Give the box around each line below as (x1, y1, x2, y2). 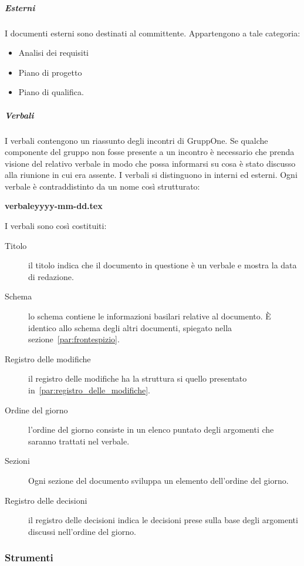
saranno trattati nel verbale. (28, 434, 130, 447)
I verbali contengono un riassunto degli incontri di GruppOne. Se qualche (5, 134, 268, 146)
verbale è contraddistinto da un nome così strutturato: (5, 180, 200, 192)
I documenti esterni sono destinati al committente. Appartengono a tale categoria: (5, 26, 300, 39)
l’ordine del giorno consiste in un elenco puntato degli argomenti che (28, 423, 274, 436)
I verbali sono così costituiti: (5, 220, 107, 232)
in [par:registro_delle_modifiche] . (28, 384, 150, 396)
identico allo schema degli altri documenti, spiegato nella (28, 321, 232, 333)
